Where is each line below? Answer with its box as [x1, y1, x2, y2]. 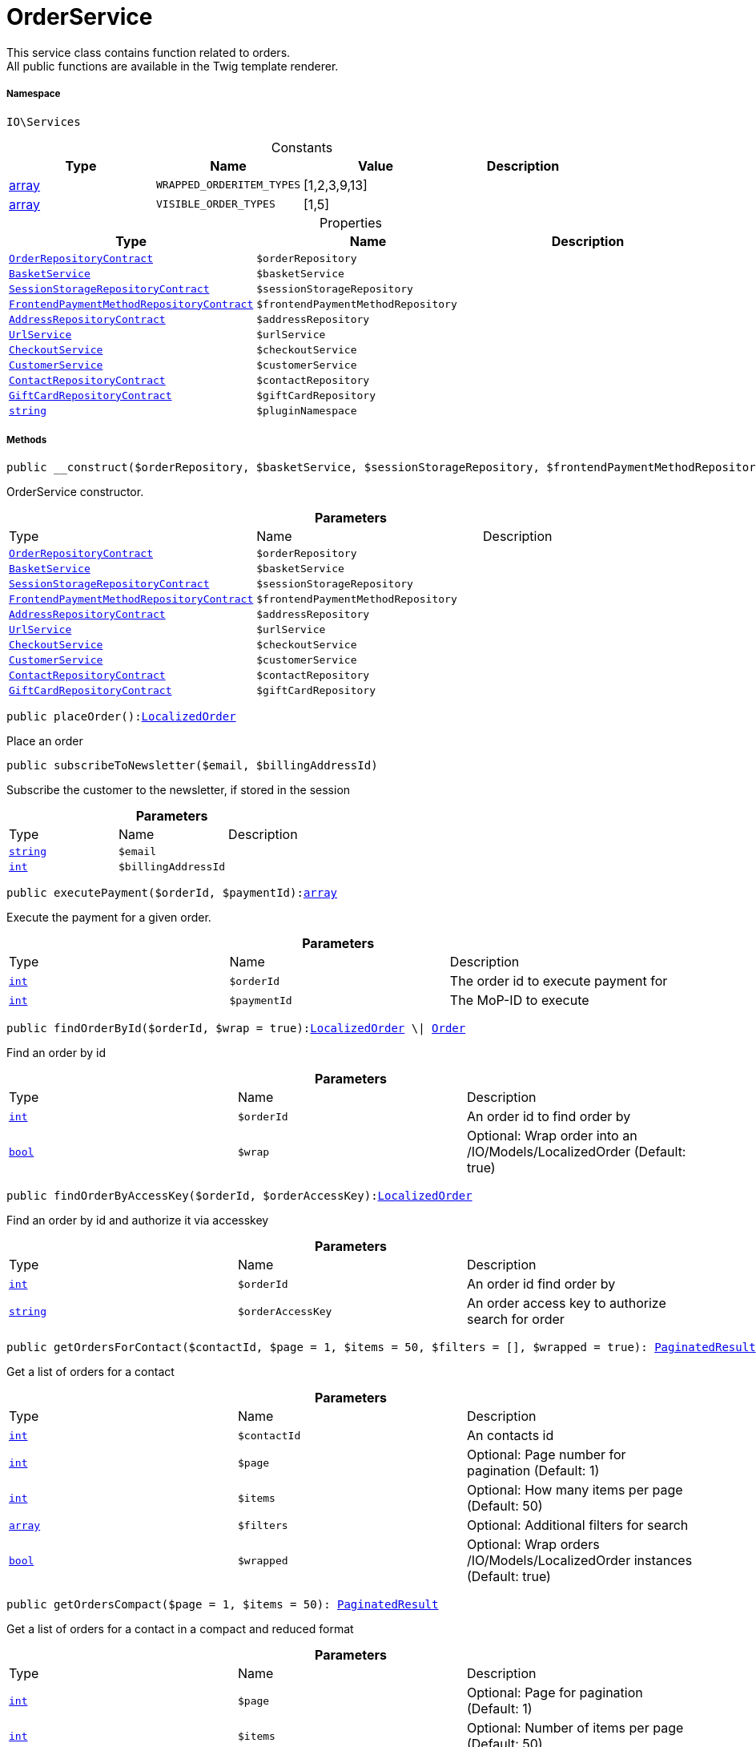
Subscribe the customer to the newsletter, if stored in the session [6, 783, 351, 797]
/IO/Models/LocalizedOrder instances [466, 1552, 693, 1569]
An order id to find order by [466, 1108, 631, 1125]
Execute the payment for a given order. [6, 910, 211, 925]
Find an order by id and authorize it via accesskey [6, 1213, 269, 1228]
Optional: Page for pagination [466, 1684, 643, 1701]
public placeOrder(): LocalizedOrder [6, 710, 236, 724]
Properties [320, 214, 382, 231]
